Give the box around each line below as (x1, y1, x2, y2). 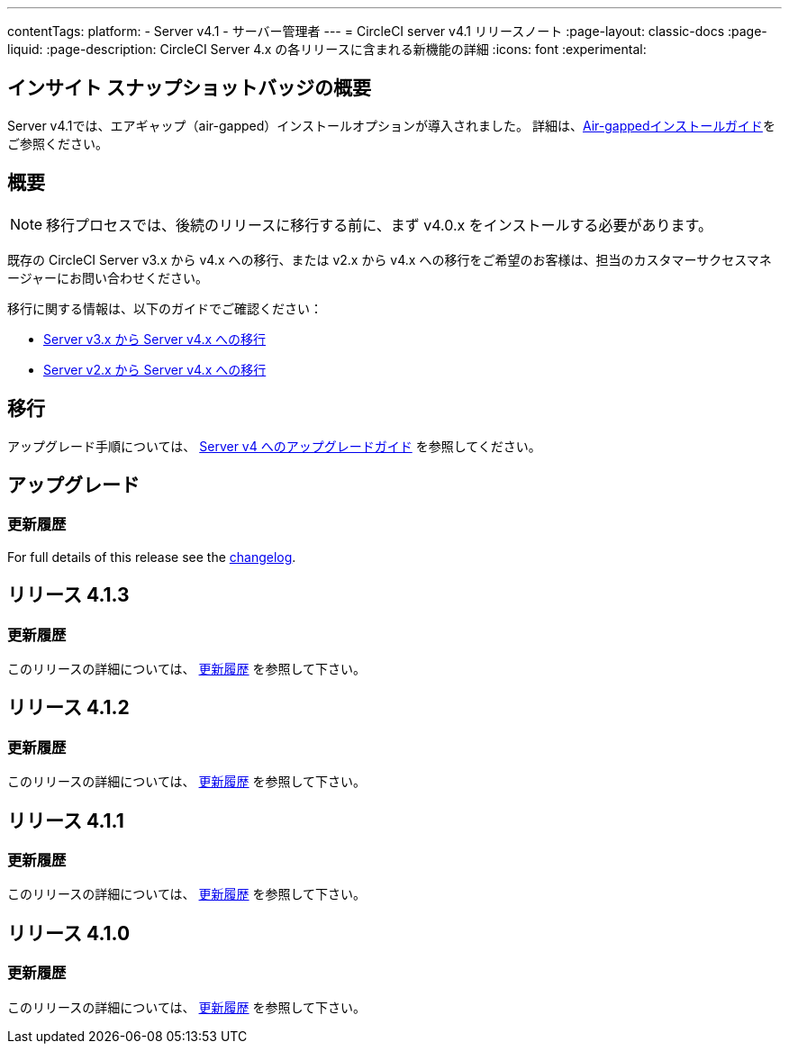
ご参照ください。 (7, 135, 108, 151)
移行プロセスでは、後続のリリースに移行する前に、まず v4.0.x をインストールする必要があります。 (46, 215, 712, 234)
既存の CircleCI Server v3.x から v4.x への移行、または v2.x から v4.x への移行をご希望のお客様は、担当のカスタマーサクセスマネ (7, 251, 772, 267)
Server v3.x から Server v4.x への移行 (43, 331, 267, 347)
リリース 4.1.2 (7, 696, 130, 720)
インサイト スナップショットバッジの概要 (7, 77, 371, 100)
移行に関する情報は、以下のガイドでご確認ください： (7, 300, 322, 316)
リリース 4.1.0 (7, 921, 131, 945)
